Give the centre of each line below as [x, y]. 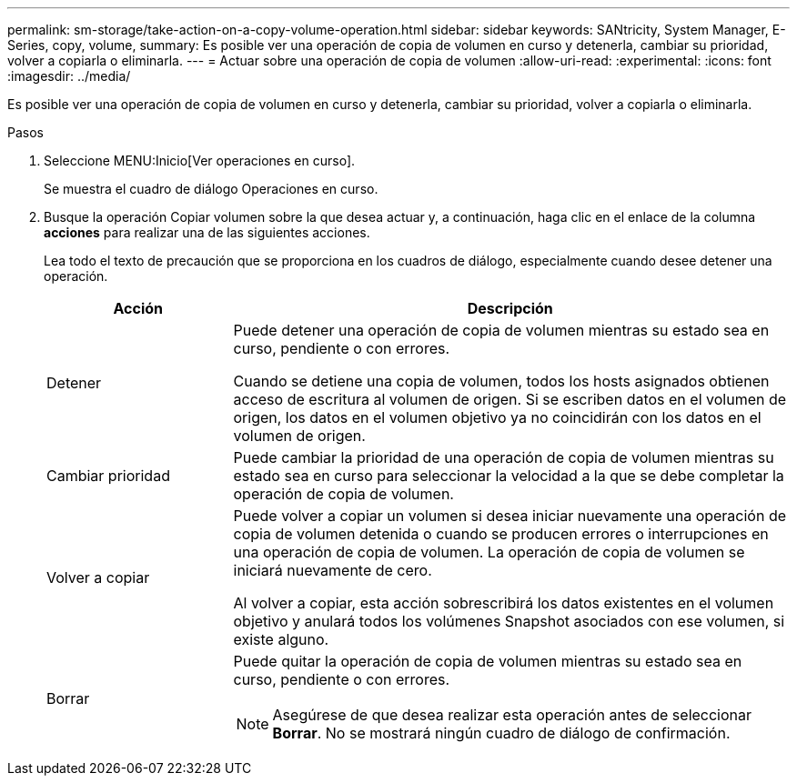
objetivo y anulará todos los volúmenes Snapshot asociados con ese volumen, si [509, 621]
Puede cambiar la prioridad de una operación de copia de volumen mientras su [504, 457]
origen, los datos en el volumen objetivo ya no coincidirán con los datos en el [497, 417]
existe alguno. [281, 639]
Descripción [510, 308]
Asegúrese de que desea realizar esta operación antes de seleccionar [512, 715]
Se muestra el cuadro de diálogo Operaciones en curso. [211, 189]
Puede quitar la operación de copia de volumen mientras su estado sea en [488, 661]
